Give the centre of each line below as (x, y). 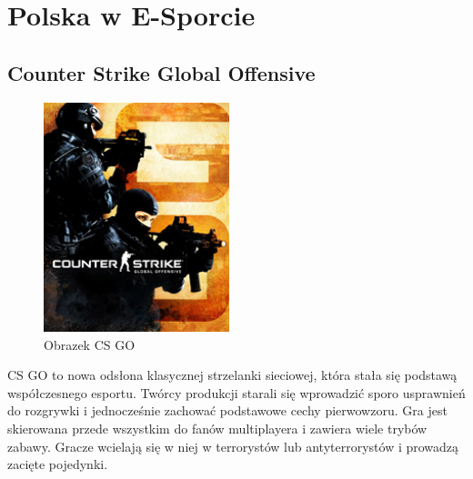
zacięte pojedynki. (58, 464)
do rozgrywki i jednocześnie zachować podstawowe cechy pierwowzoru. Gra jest (227, 410)
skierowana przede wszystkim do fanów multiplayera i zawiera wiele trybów (217, 428)
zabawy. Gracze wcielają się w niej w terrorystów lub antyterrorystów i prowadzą (233, 446)
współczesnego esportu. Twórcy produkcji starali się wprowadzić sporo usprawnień (236, 392)
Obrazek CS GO (90, 344)
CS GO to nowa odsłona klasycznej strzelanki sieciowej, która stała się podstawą (232, 375)
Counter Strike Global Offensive (161, 72)
